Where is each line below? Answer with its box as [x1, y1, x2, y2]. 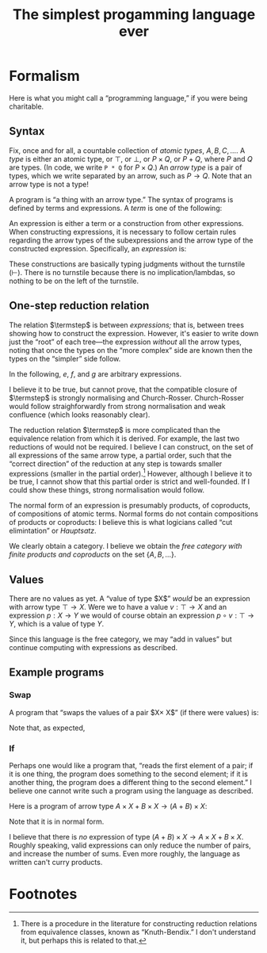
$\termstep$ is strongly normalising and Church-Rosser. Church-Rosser [9, 392, 245, 402]
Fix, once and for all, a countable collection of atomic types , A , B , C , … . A [9, 145, 246, 155]
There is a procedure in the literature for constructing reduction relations [20, 918, 257, 928]
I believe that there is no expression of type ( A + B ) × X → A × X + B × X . [9, 832, 244, 842]
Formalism [9, 67, 80, 85]
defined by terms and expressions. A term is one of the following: [9, 203, 223, 212]
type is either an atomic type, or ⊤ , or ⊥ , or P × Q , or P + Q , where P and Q [9, 154, 253, 163]
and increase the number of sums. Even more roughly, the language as [9, 849, 241, 859]
